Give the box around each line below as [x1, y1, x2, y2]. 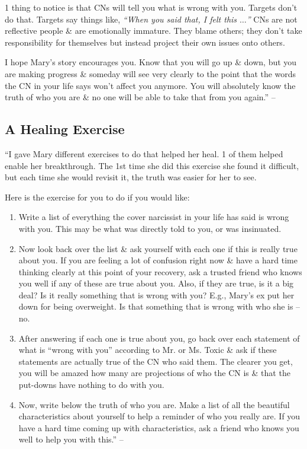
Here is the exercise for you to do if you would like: [5, 190, 190, 203]
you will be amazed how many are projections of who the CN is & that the [18, 367, 290, 379]
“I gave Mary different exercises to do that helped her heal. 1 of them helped [5, 147, 283, 160]
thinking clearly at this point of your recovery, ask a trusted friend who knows [18, 265, 302, 278]
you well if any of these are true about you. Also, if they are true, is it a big [18, 277, 294, 289]
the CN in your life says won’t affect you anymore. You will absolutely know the [5, 79, 296, 91]
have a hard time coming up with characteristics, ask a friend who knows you [18, 421, 299, 434]
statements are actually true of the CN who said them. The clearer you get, [18, 355, 293, 367]
